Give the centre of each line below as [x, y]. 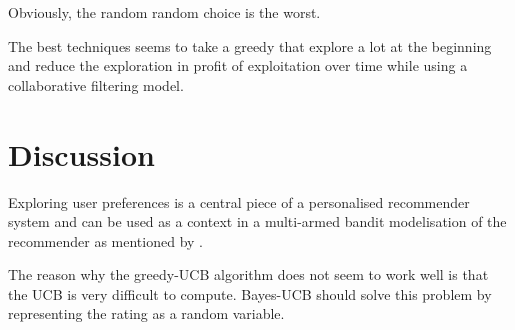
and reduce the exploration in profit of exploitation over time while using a [238, 65]
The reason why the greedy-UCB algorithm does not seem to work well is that [248, 274]
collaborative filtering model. [96, 84]
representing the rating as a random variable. [146, 313]
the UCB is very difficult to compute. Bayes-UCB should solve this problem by [250, 293]
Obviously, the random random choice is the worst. [164, 12]
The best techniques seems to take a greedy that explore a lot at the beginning [250, 45]
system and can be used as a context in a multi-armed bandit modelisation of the [257, 221]
